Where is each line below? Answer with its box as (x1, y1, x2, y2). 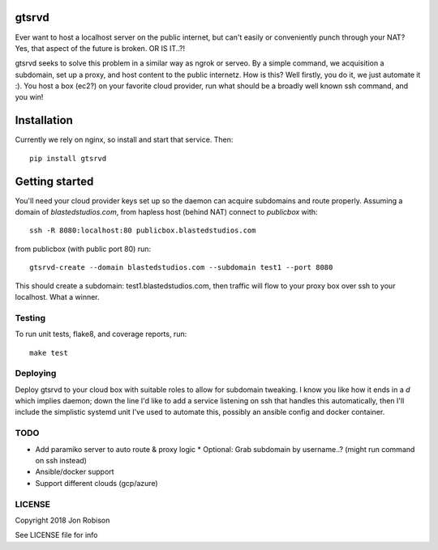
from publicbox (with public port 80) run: (15, 244, 152, 254)
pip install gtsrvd (29, 154, 107, 163)
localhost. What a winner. (15, 292, 101, 302)
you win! (15, 92, 44, 102)
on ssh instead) (35, 456, 87, 465)
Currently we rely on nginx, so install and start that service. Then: (15, 134, 234, 145)
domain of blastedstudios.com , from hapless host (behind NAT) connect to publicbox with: (15, 207, 318, 217)
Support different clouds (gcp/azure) (35, 478, 158, 488)
